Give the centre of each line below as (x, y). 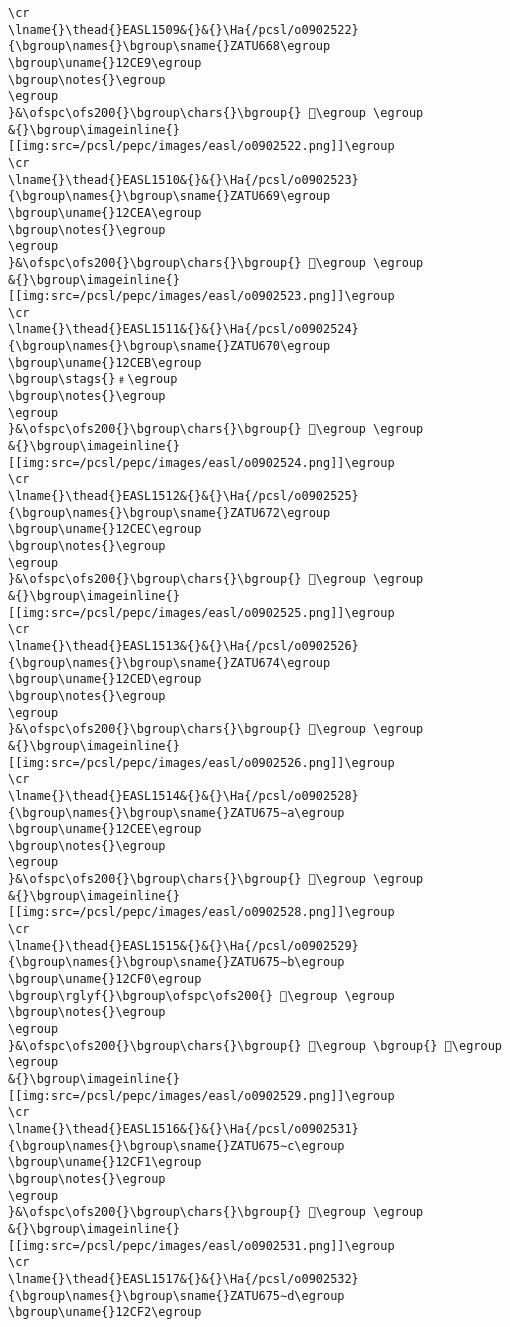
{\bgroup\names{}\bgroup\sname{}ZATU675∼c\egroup (176, 1145)
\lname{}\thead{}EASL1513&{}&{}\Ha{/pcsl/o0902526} (183, 645)
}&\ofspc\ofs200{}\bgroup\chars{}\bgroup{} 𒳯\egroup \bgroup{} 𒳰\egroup (255, 1045)
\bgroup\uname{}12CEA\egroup (105, 212)
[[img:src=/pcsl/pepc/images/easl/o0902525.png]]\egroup (201, 612)
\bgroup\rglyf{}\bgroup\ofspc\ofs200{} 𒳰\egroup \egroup (201, 995)
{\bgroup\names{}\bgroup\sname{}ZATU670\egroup (169, 346)
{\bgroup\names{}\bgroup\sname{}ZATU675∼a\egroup (176, 812)
